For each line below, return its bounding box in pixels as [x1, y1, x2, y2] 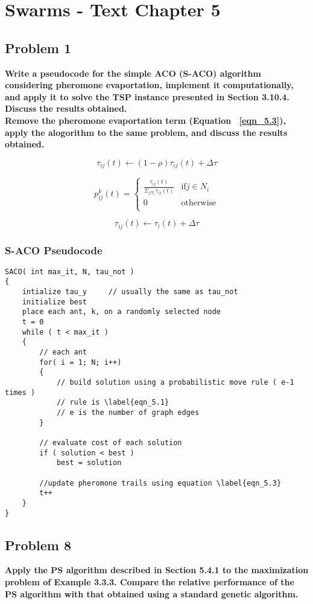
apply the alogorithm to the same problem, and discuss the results [5, 126, 288, 138]
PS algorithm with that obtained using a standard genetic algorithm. [5, 587, 299, 600]
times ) [5, 388, 36, 397]
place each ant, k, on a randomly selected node [22, 307, 221, 316]
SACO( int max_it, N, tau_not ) [5, 267, 134, 276]
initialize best [22, 297, 87, 306]
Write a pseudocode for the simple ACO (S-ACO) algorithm [5, 66, 261, 79]
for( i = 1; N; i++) [39, 358, 122, 367]
